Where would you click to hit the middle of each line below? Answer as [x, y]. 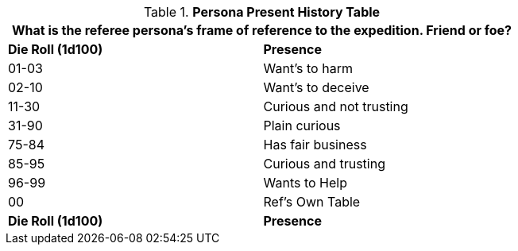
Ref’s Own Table [312, 202]
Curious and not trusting [336, 106]
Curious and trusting [324, 164]
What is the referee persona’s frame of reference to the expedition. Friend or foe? [262, 30]
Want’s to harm [308, 68]
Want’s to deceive [316, 87]
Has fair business [315, 145]
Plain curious [302, 125]
